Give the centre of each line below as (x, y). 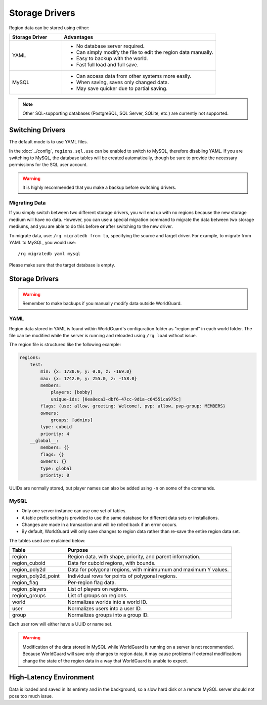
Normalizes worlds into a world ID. (108, 602)
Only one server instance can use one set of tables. (74, 511)
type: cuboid (56, 427)
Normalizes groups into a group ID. (108, 615)
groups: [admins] (72, 420)
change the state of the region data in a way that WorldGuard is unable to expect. (105, 661)
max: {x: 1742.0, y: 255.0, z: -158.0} (89, 378)
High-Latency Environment (52, 677)
